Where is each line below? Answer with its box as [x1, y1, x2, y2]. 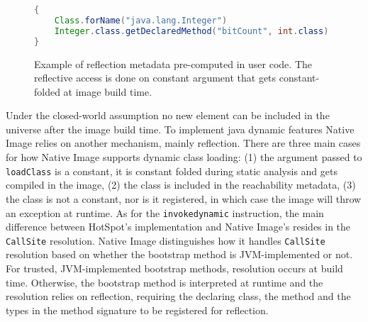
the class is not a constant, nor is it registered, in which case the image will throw [6, 191, 362, 206]
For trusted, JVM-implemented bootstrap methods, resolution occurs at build [6, 261, 343, 275]
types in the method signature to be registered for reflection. [6, 302, 269, 317]
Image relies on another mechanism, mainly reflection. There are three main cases [6, 135, 361, 150]
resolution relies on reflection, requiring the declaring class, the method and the [6, 289, 351, 304]
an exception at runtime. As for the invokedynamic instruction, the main [6, 205, 324, 220]
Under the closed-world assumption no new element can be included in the [6, 108, 330, 123]
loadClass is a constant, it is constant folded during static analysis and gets [6, 163, 338, 178]
